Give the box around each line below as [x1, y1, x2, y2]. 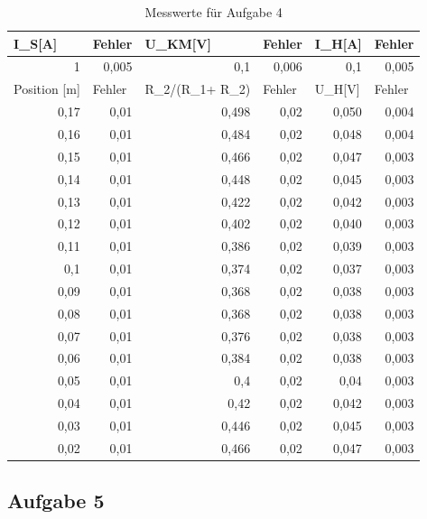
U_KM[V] [144, 33, 211, 52]
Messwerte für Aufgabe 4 [144, 3, 283, 21]
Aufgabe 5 [7, 487, 105, 514]
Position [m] [14, 79, 80, 98]
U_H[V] [314, 79, 360, 98]
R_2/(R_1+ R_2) [144, 79, 251, 98]
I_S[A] [14, 33, 58, 52]
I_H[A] [314, 33, 362, 52]
